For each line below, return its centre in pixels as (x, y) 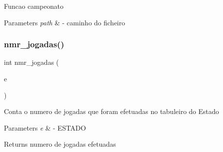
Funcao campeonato (34, 6)
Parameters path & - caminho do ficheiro (65, 22)
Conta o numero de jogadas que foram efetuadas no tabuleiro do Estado (111, 111)
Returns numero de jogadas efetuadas (60, 144)
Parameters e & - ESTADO (45, 127)
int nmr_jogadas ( (31, 62)
